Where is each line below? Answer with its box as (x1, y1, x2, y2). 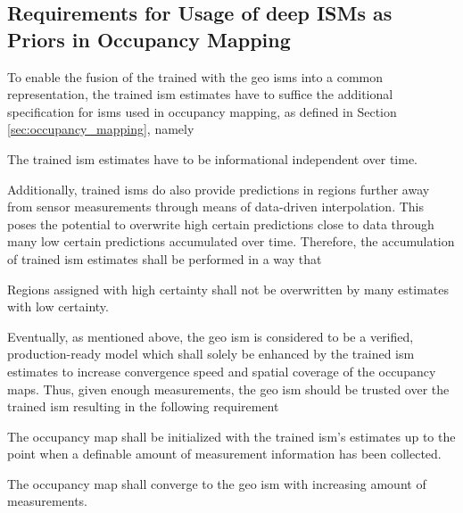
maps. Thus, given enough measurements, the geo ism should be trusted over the (7, 379, 450, 398)
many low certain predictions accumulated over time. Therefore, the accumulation (7, 232, 455, 251)
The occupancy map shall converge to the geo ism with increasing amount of (7, 474, 426, 492)
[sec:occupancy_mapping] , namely (7, 120, 194, 138)
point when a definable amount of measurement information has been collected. (7, 444, 442, 463)
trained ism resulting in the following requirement (7, 397, 279, 416)
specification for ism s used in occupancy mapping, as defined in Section (7, 102, 397, 120)
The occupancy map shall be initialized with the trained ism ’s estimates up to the (7, 426, 456, 445)
